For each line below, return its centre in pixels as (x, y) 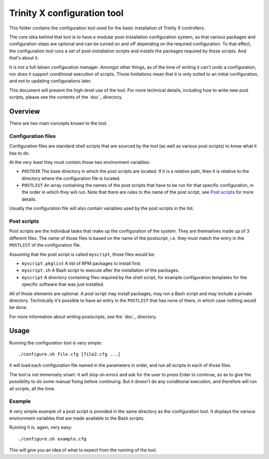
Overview (25, 111)
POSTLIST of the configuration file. (45, 245)
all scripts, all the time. (32, 388)
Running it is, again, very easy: (41, 427)
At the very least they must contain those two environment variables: (80, 162)
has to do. (19, 153)
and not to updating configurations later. (51, 81)
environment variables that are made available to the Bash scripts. (77, 418)
